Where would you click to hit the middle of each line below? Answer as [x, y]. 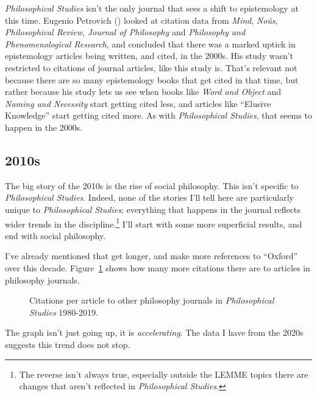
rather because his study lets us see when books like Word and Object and [143, 92]
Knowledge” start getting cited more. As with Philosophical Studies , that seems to [158, 115]
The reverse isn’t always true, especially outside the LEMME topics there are [164, 374]
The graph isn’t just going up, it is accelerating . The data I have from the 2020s [154, 332]
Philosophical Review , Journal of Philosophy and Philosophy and [125, 32]
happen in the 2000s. [44, 127]
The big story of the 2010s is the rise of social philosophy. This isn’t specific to [152, 185]
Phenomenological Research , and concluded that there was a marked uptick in [150, 43]
